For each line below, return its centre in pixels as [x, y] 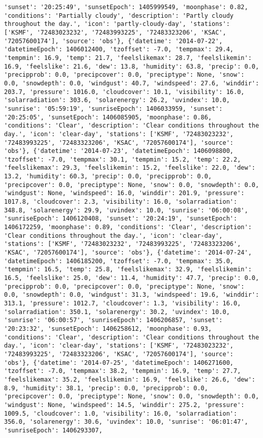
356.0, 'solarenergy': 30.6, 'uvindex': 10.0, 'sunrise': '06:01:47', [126, 422]
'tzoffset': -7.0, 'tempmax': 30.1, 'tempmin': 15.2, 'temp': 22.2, [123, 159]
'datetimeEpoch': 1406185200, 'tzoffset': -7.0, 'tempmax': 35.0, [119, 261]
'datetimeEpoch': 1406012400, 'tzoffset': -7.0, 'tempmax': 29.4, [119, 50]
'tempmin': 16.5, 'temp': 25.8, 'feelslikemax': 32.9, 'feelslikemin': [128, 270]
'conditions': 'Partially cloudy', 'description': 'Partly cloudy [119, 15]
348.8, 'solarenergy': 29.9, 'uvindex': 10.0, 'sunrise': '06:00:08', [126, 210]
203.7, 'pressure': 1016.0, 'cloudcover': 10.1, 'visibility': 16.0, [124, 92]
